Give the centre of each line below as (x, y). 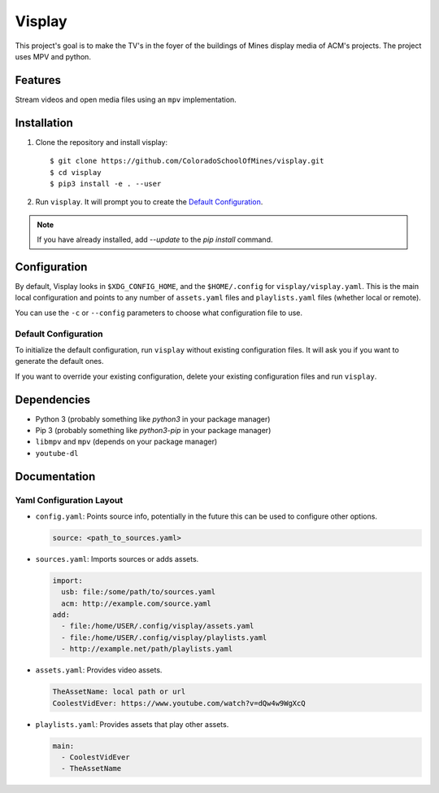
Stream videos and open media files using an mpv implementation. (126, 99)
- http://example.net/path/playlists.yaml (147, 649)
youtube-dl (57, 453)
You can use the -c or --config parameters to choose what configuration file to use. (159, 313)
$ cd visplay (76, 172)
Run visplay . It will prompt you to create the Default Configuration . (149, 202)
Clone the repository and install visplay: (102, 142)
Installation (44, 123)
